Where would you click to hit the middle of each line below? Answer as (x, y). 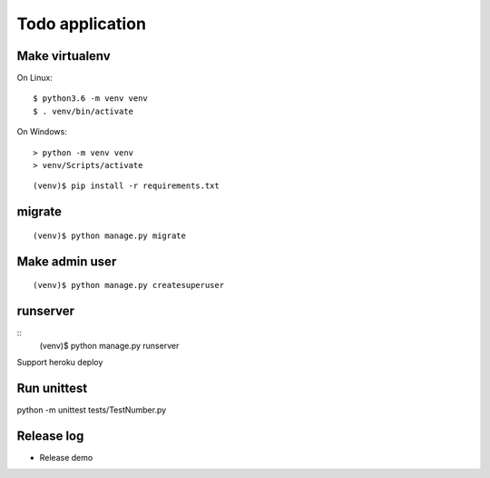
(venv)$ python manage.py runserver (109, 345)
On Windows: (42, 132)
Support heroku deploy (60, 362)
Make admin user (67, 261)
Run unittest (52, 388)
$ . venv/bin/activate (83, 111)
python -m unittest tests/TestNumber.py (92, 410)
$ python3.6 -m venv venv (91, 99)
